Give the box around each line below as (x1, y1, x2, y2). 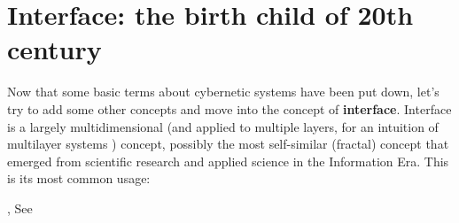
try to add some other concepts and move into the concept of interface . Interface (7, 99, 452, 118)
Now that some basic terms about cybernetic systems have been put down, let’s (7, 82, 440, 101)
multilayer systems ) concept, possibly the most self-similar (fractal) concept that (7, 135, 449, 153)
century (7, 31, 102, 67)
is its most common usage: (7, 169, 151, 188)
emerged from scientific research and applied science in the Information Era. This (7, 151, 449, 170)
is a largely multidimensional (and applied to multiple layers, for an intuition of (7, 117, 439, 135)
